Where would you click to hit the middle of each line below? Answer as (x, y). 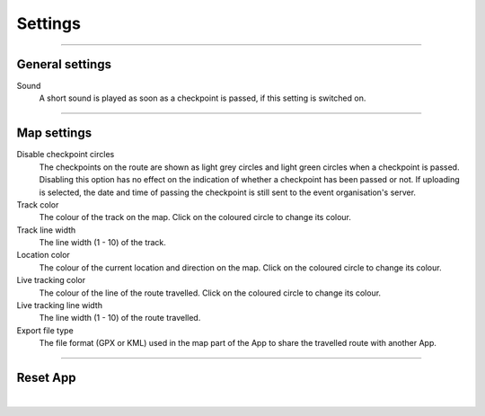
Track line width (46, 230)
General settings (64, 64)
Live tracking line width (60, 305)
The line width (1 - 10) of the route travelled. (120, 318)
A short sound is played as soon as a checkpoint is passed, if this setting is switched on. (203, 98)
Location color (44, 255)
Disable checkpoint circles (66, 155)
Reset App (46, 378)
